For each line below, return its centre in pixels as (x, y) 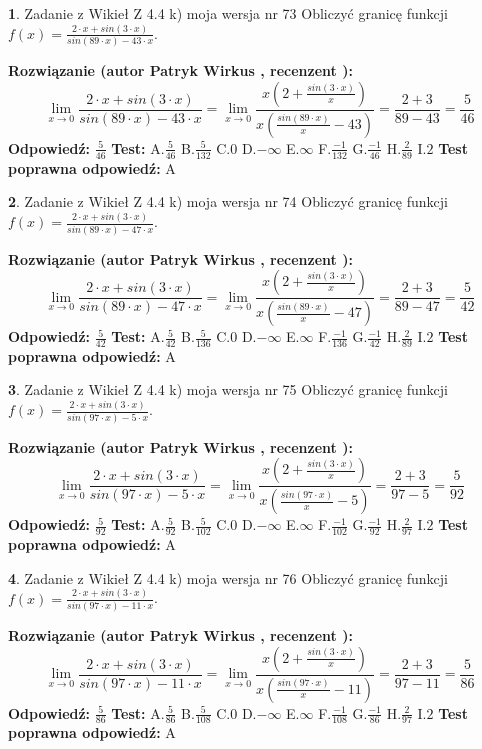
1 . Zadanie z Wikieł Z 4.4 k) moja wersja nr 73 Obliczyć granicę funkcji (228, 13)
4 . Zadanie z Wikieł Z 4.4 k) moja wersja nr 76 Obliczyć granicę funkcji (228, 577)
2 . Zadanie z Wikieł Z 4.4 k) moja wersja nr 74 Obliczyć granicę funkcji (228, 201)
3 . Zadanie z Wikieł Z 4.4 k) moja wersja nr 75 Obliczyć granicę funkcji (228, 389)
